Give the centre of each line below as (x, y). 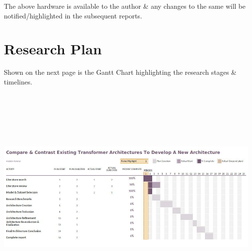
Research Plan (53, 49)
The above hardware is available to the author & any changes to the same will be (125, 6)
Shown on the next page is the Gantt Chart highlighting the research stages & (120, 72)
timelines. (18, 81)
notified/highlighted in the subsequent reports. (73, 15)
